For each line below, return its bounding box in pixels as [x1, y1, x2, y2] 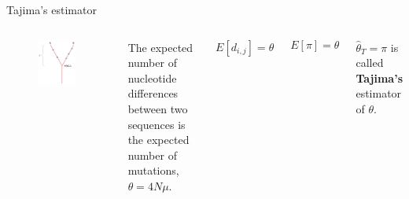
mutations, [127, 162, 179, 179]
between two [127, 100, 188, 116]
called [356, 54, 384, 71]
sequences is [127, 116, 186, 132]
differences [127, 85, 179, 101]
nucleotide [127, 69, 177, 86]
